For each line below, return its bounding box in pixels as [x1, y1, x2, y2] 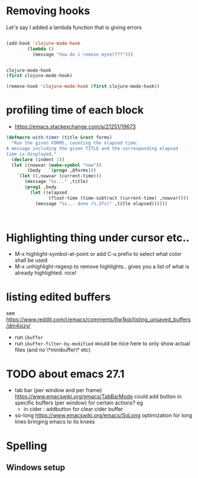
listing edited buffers [6, 290, 111, 303]
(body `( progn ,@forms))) [27, 168, 96, 174]
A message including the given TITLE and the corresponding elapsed [6, 145, 178, 152]
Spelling [6, 439, 47, 453]
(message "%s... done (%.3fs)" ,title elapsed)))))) [35, 200, 168, 207]
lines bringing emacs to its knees [14, 418, 95, 425]
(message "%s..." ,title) [24, 179, 89, 185]
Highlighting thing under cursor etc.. [6, 231, 190, 244]
